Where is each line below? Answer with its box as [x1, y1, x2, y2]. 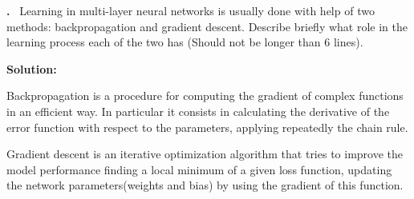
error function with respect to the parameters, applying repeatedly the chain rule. [6, 118, 408, 135]
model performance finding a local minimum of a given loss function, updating [6, 161, 392, 177]
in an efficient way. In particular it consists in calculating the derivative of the [6, 102, 390, 119]
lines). [333, 34, 363, 50]
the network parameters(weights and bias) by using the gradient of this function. [6, 177, 404, 193]
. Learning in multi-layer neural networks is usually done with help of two [6, 2, 375, 18]
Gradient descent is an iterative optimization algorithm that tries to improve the [6, 145, 404, 162]
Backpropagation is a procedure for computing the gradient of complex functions [6, 87, 404, 104]
